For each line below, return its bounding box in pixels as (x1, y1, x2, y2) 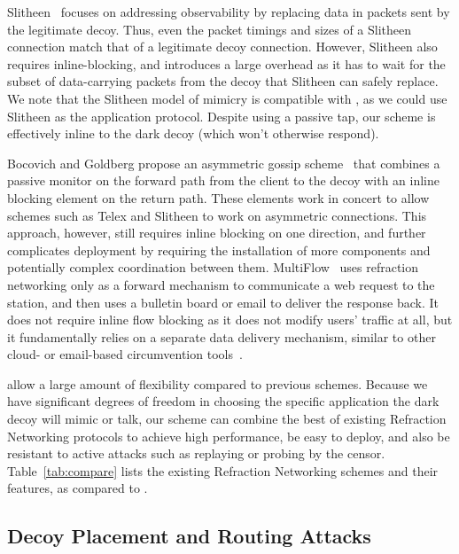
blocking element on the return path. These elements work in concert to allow (7, 188, 430, 207)
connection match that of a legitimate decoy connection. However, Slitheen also (7, 37, 438, 56)
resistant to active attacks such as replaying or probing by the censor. (7, 444, 385, 463)
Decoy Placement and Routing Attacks (7, 522, 371, 550)
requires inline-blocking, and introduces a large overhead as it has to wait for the (7, 54, 446, 73)
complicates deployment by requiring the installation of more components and (7, 240, 431, 259)
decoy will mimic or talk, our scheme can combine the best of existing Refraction (7, 410, 447, 428)
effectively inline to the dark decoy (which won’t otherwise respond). (7, 124, 379, 143)
